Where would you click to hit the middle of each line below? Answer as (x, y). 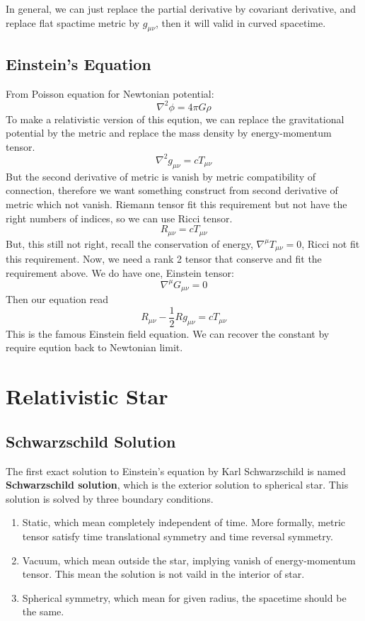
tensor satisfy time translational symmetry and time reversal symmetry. (178, 536)
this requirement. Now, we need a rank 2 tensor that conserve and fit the (164, 259)
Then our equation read (57, 299)
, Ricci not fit (331, 243)
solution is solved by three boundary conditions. (110, 498)
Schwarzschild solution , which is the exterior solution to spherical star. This (177, 485)
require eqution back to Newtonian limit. (94, 347)
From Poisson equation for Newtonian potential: (110, 93)
